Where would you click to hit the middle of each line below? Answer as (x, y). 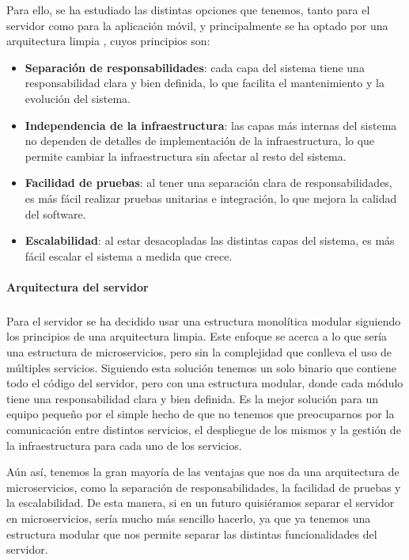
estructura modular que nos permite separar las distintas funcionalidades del (192, 533)
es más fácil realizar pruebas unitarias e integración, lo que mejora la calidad (211, 198)
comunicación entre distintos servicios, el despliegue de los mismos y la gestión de (204, 430)
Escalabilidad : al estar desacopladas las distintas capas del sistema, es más (210, 240)
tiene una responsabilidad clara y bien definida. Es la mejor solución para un (193, 398)
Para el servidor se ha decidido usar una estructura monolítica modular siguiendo (204, 320)
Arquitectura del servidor (78, 286)
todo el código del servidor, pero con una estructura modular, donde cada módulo (205, 383)
